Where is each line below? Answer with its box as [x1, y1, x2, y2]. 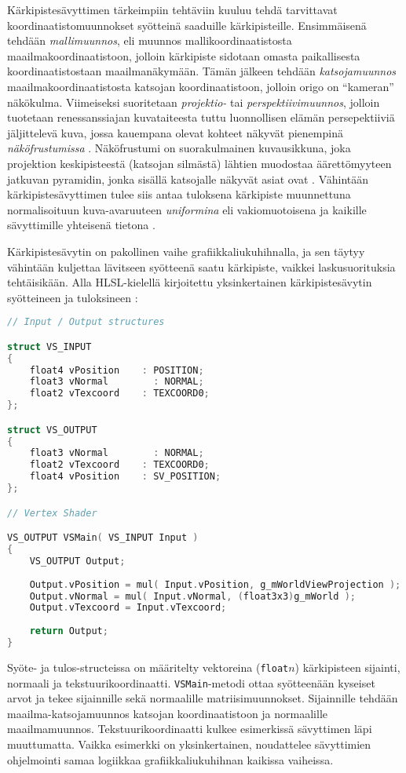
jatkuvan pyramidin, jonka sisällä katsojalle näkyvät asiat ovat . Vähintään [7, 170, 369, 187]
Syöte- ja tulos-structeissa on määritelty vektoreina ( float [7, 658, 289, 675]
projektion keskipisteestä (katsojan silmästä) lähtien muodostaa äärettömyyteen [7, 155, 392, 171]
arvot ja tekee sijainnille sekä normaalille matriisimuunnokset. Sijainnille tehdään [7, 690, 398, 706]
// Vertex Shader [7, 507, 97, 519]
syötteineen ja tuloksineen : [7, 289, 138, 305]
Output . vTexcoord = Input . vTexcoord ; [29, 602, 227, 614]
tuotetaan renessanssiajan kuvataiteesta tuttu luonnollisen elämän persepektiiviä [7, 109, 395, 126]
